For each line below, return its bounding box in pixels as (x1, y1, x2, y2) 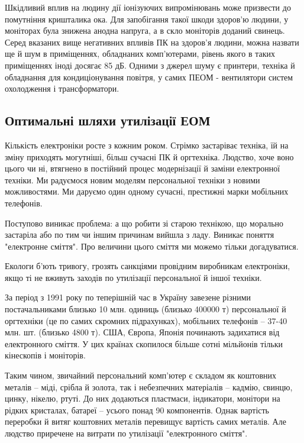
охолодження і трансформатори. (5, 82, 119, 95)
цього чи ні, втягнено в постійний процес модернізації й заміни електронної (5, 162, 280, 174)
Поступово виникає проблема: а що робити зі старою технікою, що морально (5, 216, 284, 229)
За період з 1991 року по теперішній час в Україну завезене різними (5, 291, 251, 303)
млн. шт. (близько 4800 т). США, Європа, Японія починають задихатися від (5, 326, 280, 338)
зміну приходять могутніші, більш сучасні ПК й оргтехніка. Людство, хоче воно (5, 150, 294, 163)
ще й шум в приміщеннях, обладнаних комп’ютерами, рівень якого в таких (5, 47, 275, 60)
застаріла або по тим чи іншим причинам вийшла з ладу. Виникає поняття (5, 228, 274, 241)
